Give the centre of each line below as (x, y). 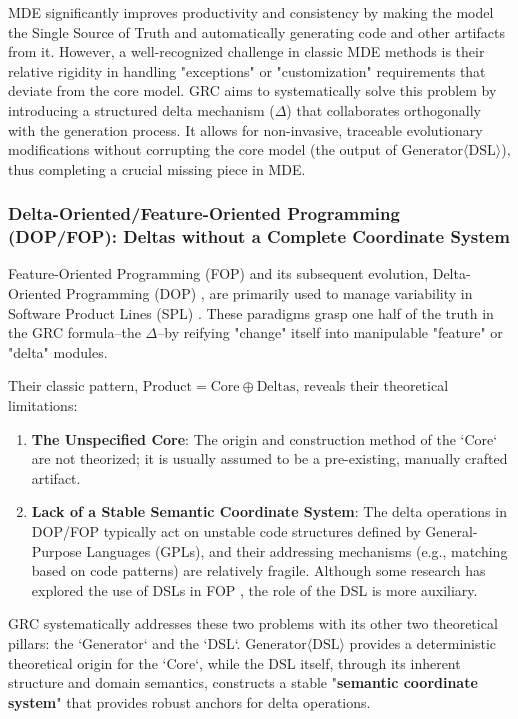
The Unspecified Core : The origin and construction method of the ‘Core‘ (264, 438)
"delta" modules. (58, 351)
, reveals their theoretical (372, 385)
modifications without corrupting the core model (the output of (202, 149)
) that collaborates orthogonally (383, 109)
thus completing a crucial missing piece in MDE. (157, 168)
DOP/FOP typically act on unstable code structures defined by (226, 531)
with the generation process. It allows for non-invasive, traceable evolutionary (245, 129)
